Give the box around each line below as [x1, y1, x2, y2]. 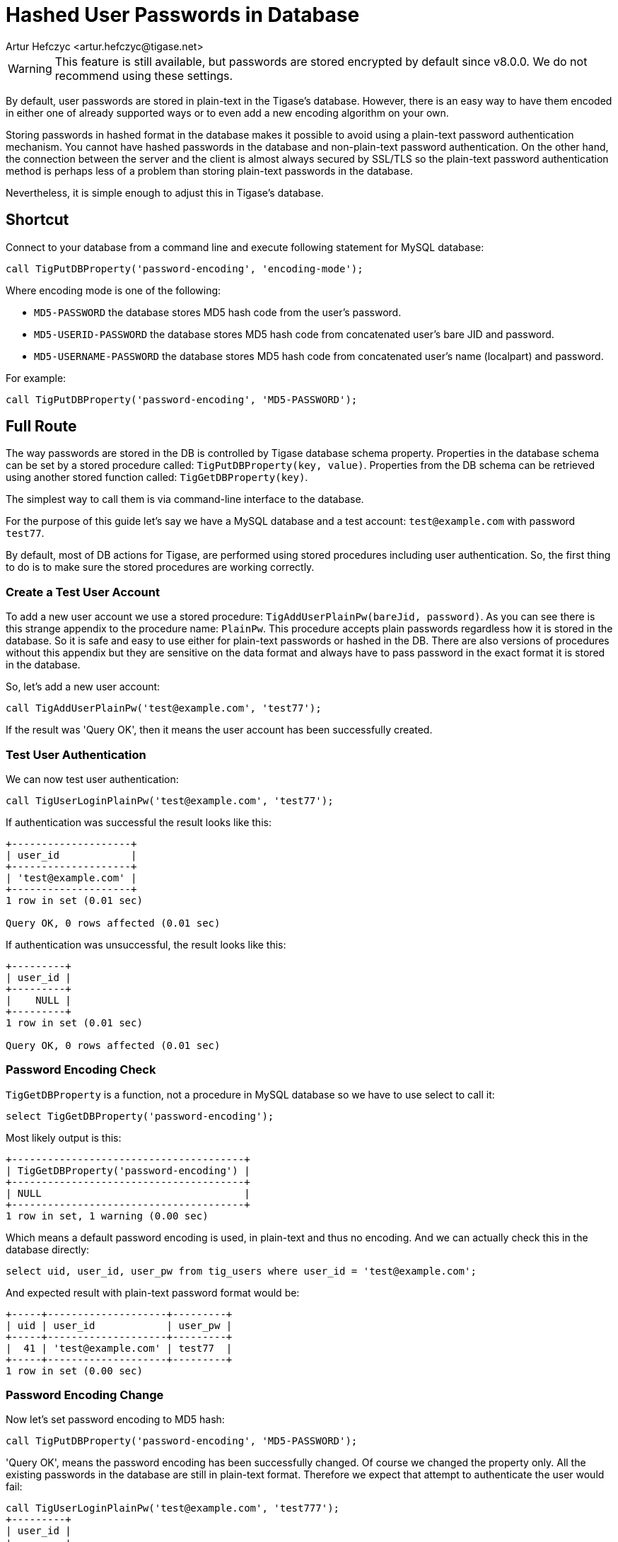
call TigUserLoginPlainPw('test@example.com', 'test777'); [6, 1502, 340, 1514]
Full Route [6, 417, 77, 436]
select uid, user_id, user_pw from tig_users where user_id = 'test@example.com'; [6, 1265, 477, 1277]
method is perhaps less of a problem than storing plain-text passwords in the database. [6, 164, 414, 177]
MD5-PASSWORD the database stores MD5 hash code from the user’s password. [34, 306, 402, 318]
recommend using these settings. [54, 68, 233, 83]
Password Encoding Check [6, 1062, 156, 1077]
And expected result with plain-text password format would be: [6, 1286, 300, 1299]
